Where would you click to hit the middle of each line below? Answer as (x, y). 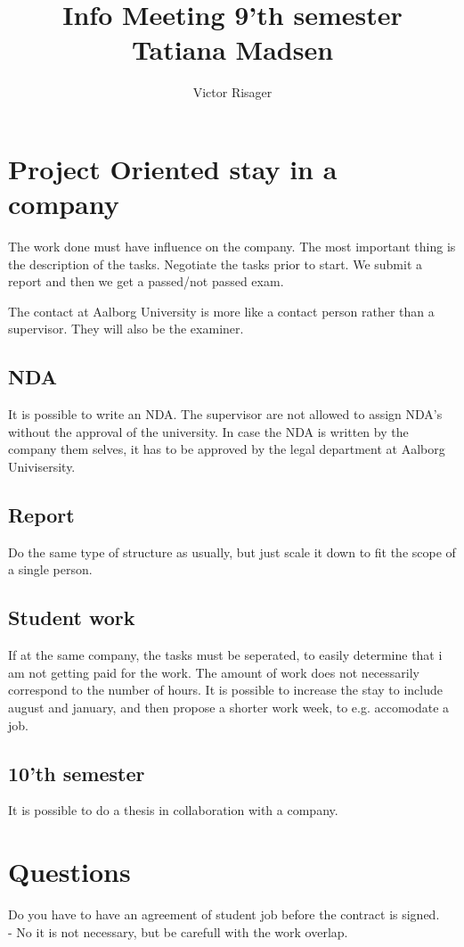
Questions (69, 872)
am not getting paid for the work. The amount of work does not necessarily (214, 672)
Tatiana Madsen (232, 49)
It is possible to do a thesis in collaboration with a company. (173, 810)
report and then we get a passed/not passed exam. (146, 281)
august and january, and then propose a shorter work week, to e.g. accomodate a (229, 707)
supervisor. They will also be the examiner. (126, 329)
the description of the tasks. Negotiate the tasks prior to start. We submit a (216, 264)
